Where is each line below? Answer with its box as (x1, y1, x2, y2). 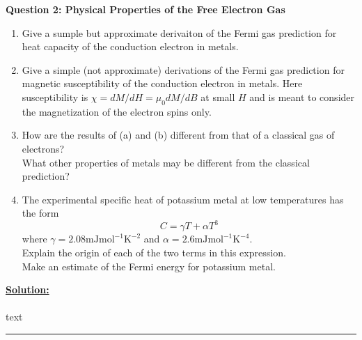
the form (22, 206, 59, 220)
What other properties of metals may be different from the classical (22, 155, 310, 169)
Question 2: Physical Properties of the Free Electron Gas (6, 2, 285, 16)
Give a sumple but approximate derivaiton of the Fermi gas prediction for (22, 25, 337, 40)
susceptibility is (22, 89, 88, 104)
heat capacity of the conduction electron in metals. (22, 39, 239, 54)
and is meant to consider (249, 89, 355, 104)
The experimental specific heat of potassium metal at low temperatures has (22, 192, 344, 206)
